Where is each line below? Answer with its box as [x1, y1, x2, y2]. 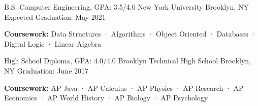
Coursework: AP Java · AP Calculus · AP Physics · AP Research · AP [4, 82, 244, 93]
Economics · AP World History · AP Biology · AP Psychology [4, 92, 208, 103]
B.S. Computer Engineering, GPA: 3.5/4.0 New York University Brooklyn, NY [4, 2, 249, 12]
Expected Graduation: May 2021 [4, 11, 106, 22]
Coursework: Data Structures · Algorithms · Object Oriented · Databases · [4, 28, 256, 39]
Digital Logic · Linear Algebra [4, 38, 102, 49]
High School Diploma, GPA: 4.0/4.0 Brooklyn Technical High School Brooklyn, [4, 55, 251, 66]
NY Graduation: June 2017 [4, 65, 89, 76]
